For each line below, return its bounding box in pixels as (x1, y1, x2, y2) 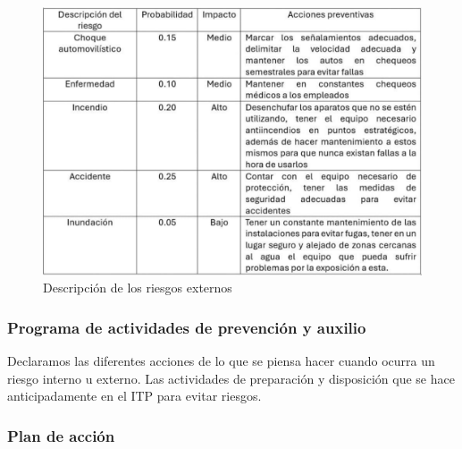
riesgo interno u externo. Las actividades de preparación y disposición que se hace (7, 369, 455, 387)
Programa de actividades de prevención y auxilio (7, 316, 366, 338)
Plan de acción (7, 424, 115, 446)
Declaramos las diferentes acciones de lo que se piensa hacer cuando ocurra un (7, 352, 435, 370)
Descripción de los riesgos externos (43, 278, 232, 297)
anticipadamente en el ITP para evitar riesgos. (7, 386, 262, 405)
